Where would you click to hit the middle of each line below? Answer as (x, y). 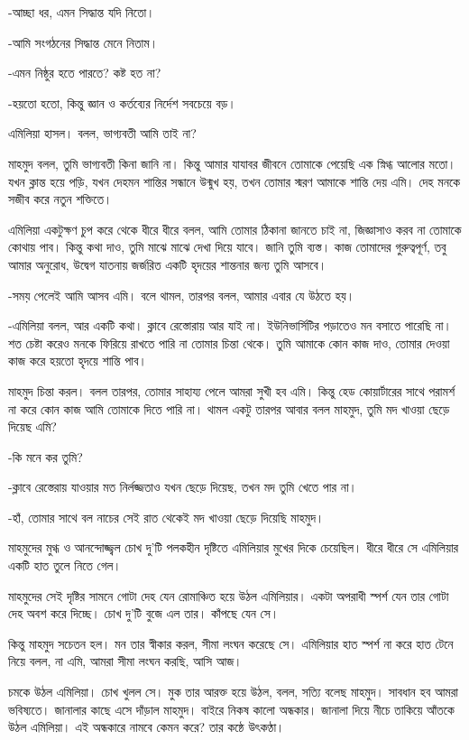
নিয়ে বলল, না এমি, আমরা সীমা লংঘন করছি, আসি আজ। (125, 661)
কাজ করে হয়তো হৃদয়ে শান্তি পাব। (78, 361)
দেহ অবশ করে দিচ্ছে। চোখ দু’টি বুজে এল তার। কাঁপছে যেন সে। (144, 613)
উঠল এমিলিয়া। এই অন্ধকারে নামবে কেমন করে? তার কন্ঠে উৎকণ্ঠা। (147, 727)
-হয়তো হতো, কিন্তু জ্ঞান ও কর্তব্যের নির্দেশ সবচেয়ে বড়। (122, 102)
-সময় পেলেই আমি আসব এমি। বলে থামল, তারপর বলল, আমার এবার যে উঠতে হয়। (182, 295)
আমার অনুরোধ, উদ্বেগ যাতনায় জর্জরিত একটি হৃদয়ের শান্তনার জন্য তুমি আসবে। (168, 264)
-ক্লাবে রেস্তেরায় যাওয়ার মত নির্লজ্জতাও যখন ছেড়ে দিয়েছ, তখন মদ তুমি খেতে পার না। (183, 487)
